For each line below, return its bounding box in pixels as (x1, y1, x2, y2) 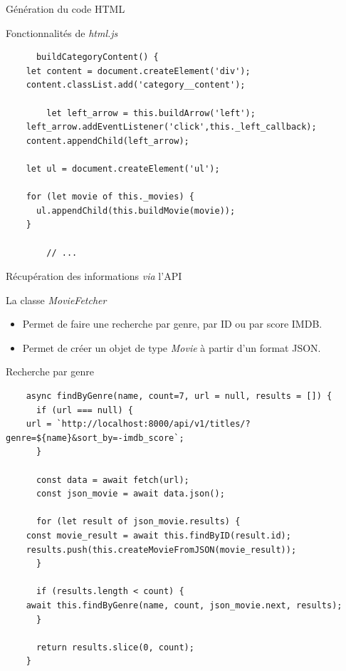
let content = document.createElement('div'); (26, 66, 251, 76)
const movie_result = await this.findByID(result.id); (26, 531, 291, 541)
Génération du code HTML (6, 1, 125, 16)
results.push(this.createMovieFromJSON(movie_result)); (26, 544, 297, 555)
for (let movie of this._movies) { (26, 192, 194, 202)
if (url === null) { (36, 405, 133, 415)
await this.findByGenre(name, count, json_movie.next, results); (26, 600, 342, 610)
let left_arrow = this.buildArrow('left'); (46, 108, 256, 118)
